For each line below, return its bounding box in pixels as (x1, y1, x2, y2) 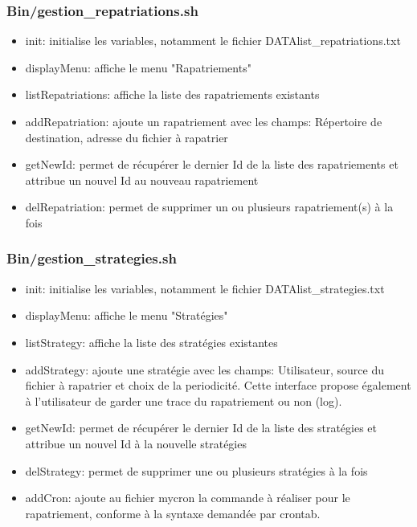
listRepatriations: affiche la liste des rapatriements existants (25, 86, 320, 103)
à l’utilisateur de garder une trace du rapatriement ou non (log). (25, 392, 342, 409)
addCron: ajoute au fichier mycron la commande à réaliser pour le (25, 489, 350, 506)
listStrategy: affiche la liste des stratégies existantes (25, 333, 278, 350)
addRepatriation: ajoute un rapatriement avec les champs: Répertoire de (25, 113, 382, 129)
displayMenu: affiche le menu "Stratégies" (25, 307, 228, 324)
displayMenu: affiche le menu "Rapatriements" (25, 59, 251, 76)
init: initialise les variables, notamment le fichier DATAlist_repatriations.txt (25, 32, 401, 49)
